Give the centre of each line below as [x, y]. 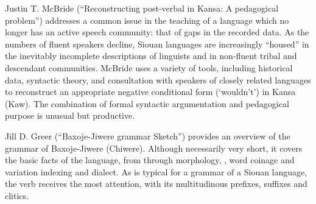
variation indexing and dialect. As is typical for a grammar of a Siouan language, [156, 171]
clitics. [17, 195]
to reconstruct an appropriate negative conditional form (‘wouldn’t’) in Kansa [150, 92]
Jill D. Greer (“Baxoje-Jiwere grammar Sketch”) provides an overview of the [148, 135]
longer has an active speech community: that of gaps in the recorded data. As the [157, 32]
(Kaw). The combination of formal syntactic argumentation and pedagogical [147, 103]
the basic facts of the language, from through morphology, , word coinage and [150, 160]
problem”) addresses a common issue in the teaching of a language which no [147, 20]
